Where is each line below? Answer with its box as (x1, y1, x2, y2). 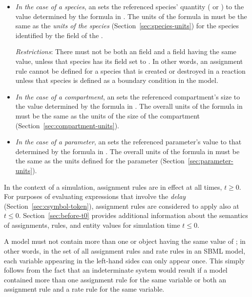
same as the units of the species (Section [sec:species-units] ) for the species (15, 20, 239, 31)
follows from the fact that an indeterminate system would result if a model (4, 265, 228, 275)
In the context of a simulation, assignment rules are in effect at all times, (4, 181, 222, 192)
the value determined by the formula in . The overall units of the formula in (15, 101, 243, 111)
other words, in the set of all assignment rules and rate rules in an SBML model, (4, 246, 246, 256)
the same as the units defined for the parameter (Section (15, 156, 185, 166)
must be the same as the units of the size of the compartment (15, 110, 200, 120)
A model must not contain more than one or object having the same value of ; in (4, 236, 246, 246)
